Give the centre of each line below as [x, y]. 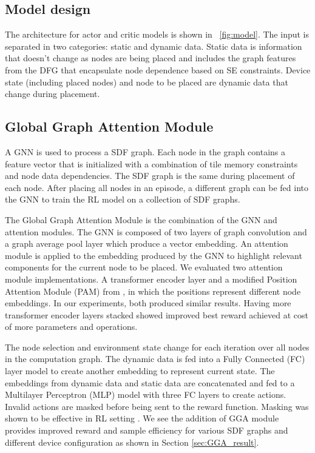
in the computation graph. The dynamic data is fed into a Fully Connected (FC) [155, 359]
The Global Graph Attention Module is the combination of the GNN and [141, 219]
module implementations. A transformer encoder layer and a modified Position [151, 279]
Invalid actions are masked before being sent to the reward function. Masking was [157, 406]
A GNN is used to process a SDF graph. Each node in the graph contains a [145, 151]
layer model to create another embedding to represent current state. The [140, 371]
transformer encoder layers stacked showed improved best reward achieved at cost [157, 314]
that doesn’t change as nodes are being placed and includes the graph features [151, 58]
